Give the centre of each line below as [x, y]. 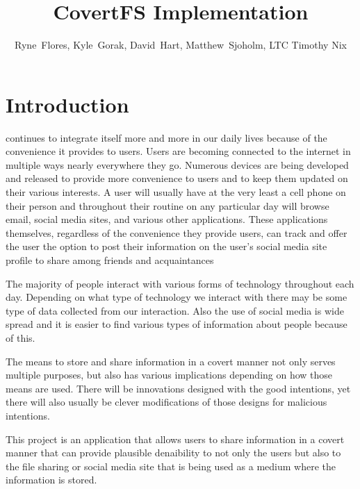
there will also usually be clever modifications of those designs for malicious [166, 402]
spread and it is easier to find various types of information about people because [177, 324]
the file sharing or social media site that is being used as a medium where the [171, 466]
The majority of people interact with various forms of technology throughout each [180, 283]
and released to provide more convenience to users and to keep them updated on [177, 178]
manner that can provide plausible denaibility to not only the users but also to [173, 453]
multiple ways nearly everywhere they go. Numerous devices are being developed [177, 164]
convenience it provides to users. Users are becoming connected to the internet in [178, 151]
